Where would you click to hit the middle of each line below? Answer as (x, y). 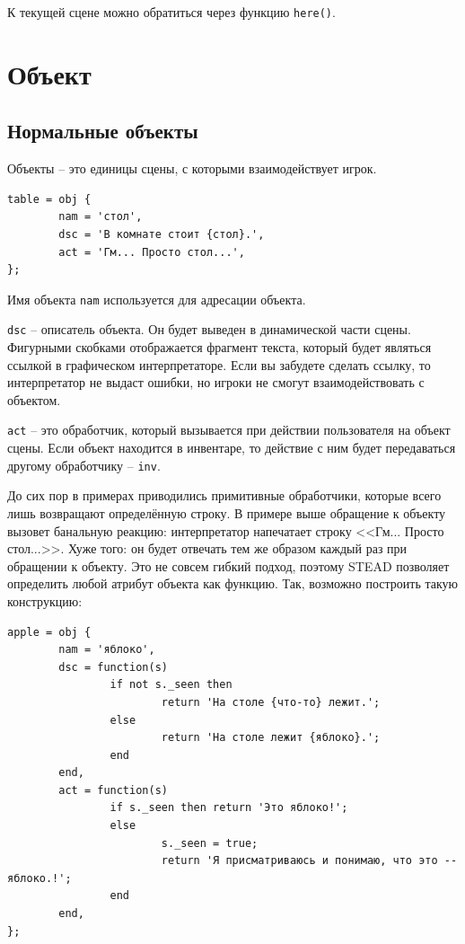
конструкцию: (45, 600)
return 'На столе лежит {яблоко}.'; (271, 738)
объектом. (34, 399)
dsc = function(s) (113, 667)
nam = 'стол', (101, 217)
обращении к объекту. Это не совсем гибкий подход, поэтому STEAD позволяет (228, 565)
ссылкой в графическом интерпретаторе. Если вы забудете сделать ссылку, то (219, 364)
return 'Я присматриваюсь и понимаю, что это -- (309, 861)
